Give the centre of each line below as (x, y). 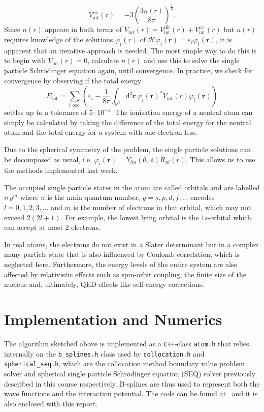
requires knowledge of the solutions (59, 39)
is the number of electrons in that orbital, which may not (162, 207)
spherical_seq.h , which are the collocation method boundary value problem (124, 363)
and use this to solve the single (191, 60)
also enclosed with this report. (51, 403)
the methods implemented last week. (61, 170)
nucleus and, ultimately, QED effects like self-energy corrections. (104, 284)
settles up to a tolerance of (46, 112)
